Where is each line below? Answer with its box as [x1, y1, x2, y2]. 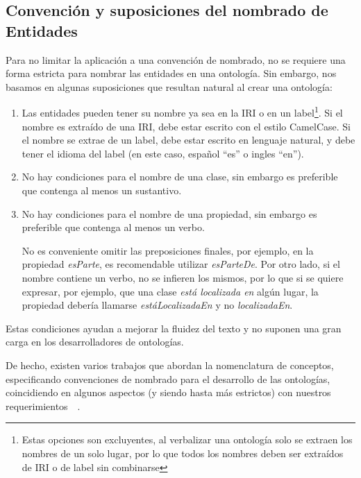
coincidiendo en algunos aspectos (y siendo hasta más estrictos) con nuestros [6, 385, 331, 400]
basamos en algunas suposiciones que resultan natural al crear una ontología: [6, 79, 333, 94]
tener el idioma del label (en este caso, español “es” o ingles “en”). [22, 146, 304, 160]
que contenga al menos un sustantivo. [22, 183, 182, 197]
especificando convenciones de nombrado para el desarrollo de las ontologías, [6, 371, 330, 386]
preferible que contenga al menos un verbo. [22, 220, 205, 234]
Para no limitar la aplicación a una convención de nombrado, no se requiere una [6, 52, 346, 67]
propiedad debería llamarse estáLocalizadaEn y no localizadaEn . [22, 298, 293, 312]
